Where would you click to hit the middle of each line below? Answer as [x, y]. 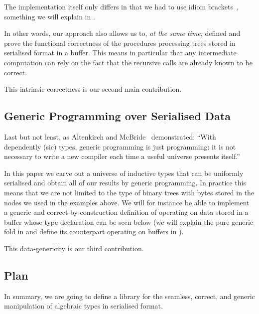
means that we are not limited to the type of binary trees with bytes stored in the [129, 192]
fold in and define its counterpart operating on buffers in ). [94, 232]
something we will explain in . [50, 16]
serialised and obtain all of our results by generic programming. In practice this [125, 183]
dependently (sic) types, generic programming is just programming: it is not [120, 146]
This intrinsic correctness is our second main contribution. [93, 89]
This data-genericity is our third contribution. [74, 248]
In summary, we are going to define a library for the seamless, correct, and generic [129, 296]
